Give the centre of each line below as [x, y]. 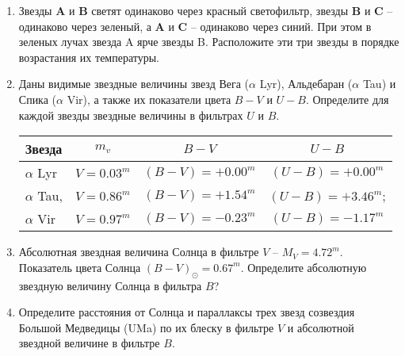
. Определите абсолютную [304, 267]
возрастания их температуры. [89, 57]
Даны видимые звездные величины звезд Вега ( [134, 84]
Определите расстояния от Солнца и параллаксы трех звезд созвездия [187, 312]
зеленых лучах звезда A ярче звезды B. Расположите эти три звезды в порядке [209, 42]
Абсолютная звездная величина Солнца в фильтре [139, 252]
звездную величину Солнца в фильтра [110, 285]
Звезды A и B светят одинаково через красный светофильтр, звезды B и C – [206, 10]
